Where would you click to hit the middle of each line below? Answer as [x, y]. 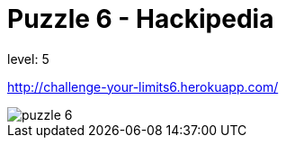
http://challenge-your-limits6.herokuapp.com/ [143, 86]
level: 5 [28, 59]
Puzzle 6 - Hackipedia [141, 19]
